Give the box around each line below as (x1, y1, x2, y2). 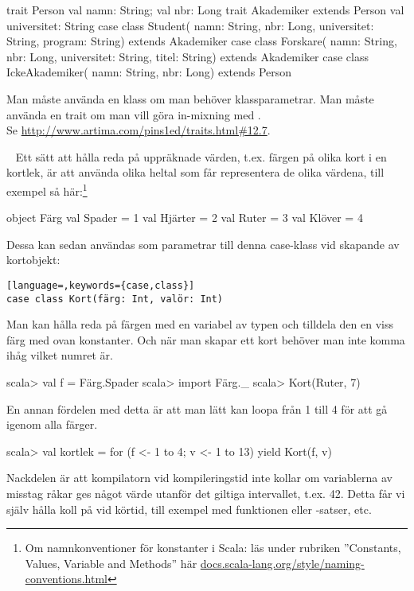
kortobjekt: (6, 251, 61, 268)
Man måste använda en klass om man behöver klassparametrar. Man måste (6, 90, 374, 107)
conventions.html (25, 570, 107, 587)
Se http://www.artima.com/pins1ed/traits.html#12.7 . (6, 122, 271, 138)
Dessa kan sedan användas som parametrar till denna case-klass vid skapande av (6, 235, 400, 252)
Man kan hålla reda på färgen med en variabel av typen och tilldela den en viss (6, 316, 394, 332)
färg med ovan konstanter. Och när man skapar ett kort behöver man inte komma (6, 331, 405, 348)
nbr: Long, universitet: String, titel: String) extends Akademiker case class (6, 48, 369, 64)
